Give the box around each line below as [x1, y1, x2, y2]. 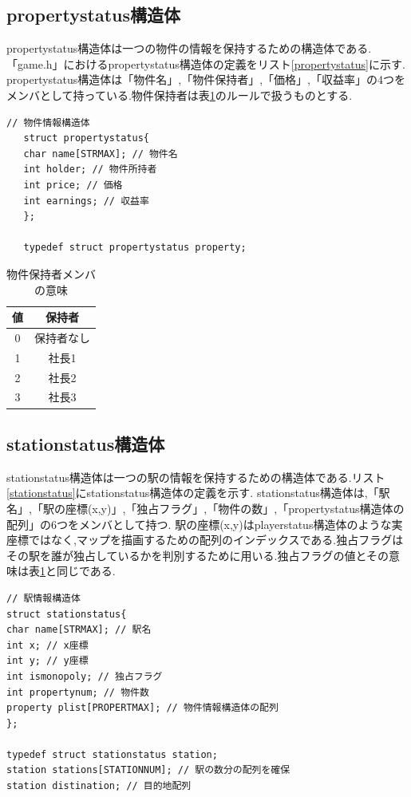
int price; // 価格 [23, 179, 123, 191]
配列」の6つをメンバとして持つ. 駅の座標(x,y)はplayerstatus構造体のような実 [6, 515, 403, 532]
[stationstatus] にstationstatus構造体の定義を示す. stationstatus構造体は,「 [6, 484, 379, 501]
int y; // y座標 [6, 655, 89, 667]
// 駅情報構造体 [6, 592, 81, 604]
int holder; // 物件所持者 [23, 164, 157, 176]
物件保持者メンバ [6, 265, 96, 282]
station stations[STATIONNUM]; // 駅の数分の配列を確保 [6, 764, 290, 776]
